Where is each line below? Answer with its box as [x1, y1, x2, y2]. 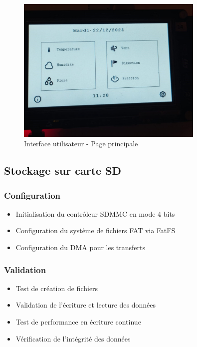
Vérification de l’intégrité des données [15, 333, 131, 344]
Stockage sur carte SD [4, 163, 122, 178]
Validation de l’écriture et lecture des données [15, 300, 156, 310]
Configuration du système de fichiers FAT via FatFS [15, 225, 176, 236]
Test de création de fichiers [15, 283, 98, 293]
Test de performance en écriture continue [15, 317, 141, 327]
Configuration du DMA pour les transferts [15, 242, 146, 253]
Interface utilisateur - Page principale [24, 138, 138, 149]
